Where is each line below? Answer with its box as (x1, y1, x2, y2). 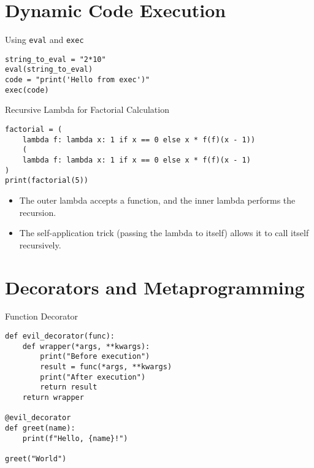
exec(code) (5, 85, 49, 94)
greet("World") (5, 454, 67, 463)
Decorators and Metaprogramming (5, 274, 305, 299)
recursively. (19, 238, 61, 251)
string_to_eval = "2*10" (5, 55, 106, 64)
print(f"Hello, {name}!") (22, 434, 128, 443)
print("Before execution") (40, 352, 150, 361)
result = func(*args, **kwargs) (40, 363, 172, 371)
